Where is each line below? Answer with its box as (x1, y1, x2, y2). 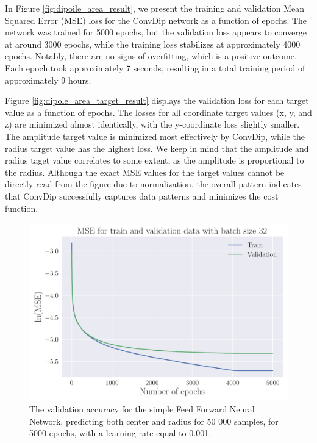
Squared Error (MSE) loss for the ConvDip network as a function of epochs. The (5, 13, 307, 26)
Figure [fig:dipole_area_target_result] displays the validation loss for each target (5, 94, 309, 107)
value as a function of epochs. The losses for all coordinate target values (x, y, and (5, 106, 312, 118)
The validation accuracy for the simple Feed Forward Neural (29, 403, 255, 416)
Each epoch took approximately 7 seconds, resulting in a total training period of (5, 61, 305, 74)
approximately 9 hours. (5, 73, 91, 86)
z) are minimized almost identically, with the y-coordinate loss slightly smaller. (5, 118, 300, 131)
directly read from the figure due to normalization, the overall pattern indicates (5, 178, 302, 190)
